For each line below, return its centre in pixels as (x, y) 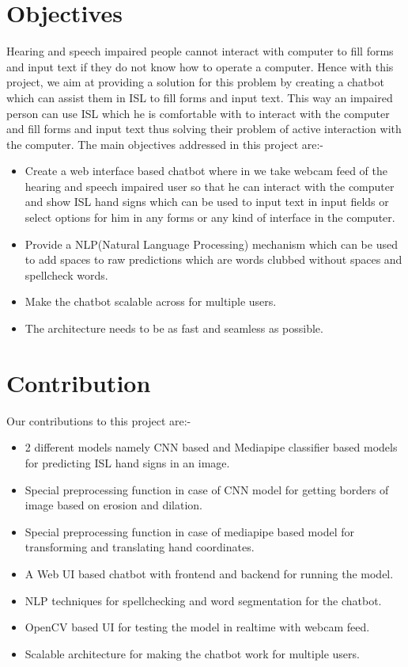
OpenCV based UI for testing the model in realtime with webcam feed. (197, 627)
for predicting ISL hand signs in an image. (127, 462)
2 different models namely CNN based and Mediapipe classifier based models (211, 447)
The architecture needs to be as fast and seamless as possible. (174, 328)
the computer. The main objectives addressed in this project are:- (165, 144)
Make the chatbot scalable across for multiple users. (151, 301)
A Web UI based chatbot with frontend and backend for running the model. (209, 573)
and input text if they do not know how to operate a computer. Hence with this (200, 66)
